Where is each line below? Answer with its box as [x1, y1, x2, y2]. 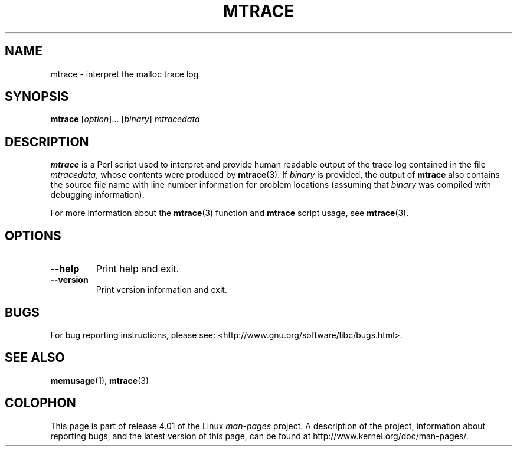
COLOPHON [5, 396, 76, 411]
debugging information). [50, 189, 145, 200]
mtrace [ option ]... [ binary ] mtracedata [50, 114, 200, 125]
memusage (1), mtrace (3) [50, 375, 149, 385]
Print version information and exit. [96, 285, 227, 295]
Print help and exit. [96, 263, 179, 275]
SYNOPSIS [5, 89, 69, 104]
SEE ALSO [5, 350, 65, 365]
